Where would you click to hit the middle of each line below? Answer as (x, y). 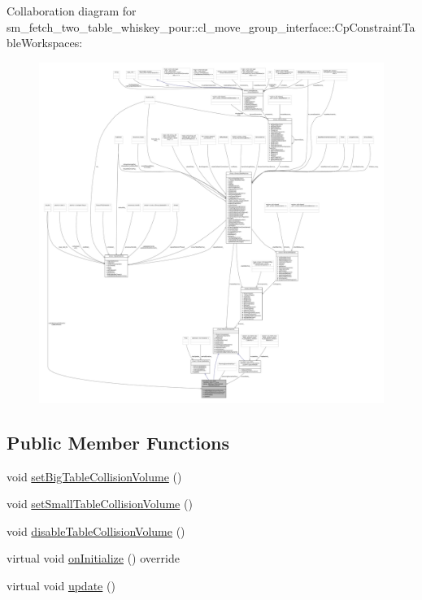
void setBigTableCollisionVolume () (94, 476)
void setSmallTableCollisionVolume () (100, 504)
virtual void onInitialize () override (93, 558)
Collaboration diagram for (72, 11)
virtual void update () (61, 585)
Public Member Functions (118, 442)
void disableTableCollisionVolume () (96, 530)
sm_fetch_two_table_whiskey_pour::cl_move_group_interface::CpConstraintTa (211, 26)
